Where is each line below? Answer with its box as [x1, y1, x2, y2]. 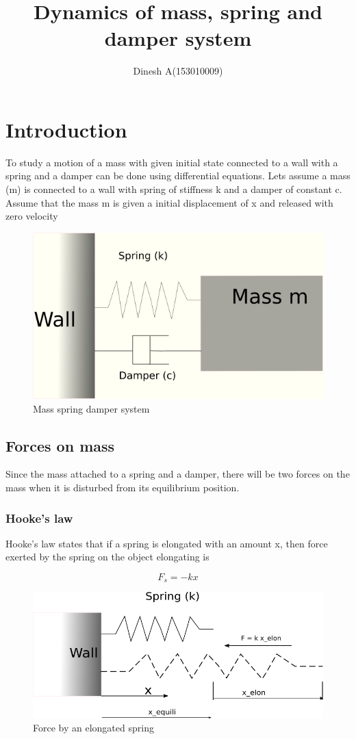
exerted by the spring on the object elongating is [5, 549, 209, 564]
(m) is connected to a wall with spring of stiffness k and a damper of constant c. [5, 182, 342, 196]
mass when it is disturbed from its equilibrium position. [5, 480, 240, 495]
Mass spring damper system [33, 401, 150, 415]
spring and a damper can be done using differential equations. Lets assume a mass [5, 168, 351, 183]
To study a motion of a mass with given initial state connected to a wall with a [5, 155, 338, 169]
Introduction [5, 115, 127, 143]
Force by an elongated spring [33, 721, 154, 735]
